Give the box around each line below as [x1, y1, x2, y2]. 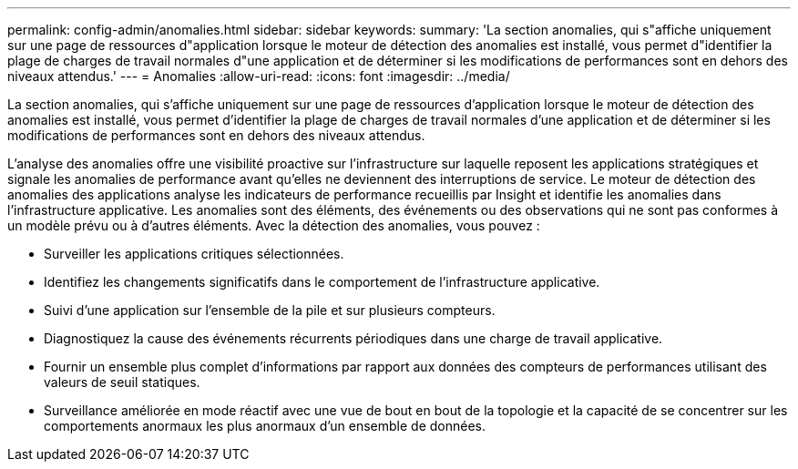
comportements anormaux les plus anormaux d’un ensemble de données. [44, 418, 486, 433]
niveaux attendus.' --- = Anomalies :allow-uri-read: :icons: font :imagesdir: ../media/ [7, 68, 510, 84]
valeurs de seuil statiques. [44, 374, 200, 390]
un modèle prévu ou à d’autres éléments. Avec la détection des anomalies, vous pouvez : [7, 218, 540, 233]
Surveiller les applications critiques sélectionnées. [44, 246, 344, 261]
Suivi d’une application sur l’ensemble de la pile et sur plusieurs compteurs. [44, 302, 496, 318]
